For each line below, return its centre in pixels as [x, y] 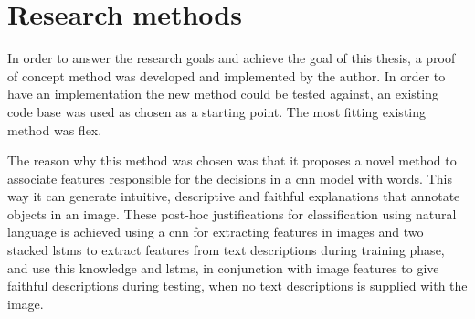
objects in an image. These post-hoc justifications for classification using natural [232, 213]
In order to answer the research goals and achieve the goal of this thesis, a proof [232, 58]
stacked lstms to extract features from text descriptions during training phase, [226, 250]
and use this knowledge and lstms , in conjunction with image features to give [223, 267]
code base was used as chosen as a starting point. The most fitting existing [217, 111]
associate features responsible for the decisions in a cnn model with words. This [230, 178]
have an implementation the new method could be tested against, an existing [223, 94]
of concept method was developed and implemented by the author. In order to [227, 75]
